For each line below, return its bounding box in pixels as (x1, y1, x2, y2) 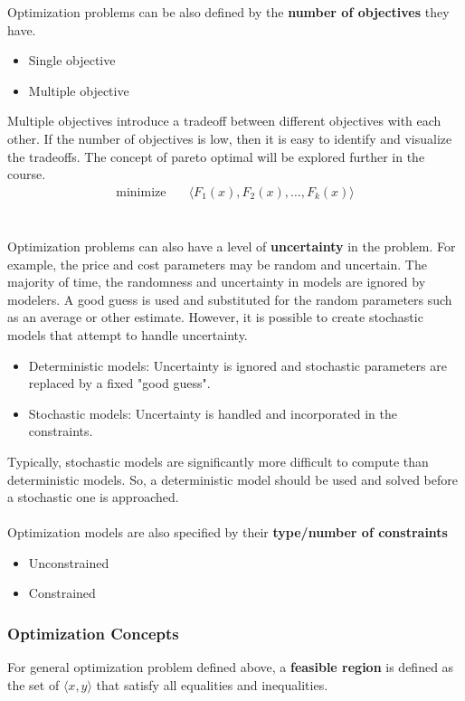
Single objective (28, 51, 116, 70)
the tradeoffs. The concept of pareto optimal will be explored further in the (7, 147, 425, 166)
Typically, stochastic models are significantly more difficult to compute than (7, 451, 429, 470)
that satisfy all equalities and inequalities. (96, 675, 328, 694)
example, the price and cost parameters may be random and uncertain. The (7, 254, 427, 273)
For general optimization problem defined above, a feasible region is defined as (7, 658, 454, 677)
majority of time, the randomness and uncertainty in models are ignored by (7, 272, 426, 291)
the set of (7, 675, 60, 694)
